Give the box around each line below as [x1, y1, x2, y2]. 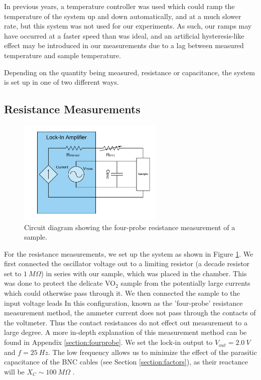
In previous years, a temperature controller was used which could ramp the [4, 1, 235, 11]
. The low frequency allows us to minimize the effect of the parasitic [48, 346, 257, 357]
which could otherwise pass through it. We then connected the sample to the [4, 288, 240, 298]
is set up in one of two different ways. [4, 77, 119, 87]
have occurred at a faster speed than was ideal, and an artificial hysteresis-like [4, 30, 244, 41]
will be [4, 366, 25, 376]
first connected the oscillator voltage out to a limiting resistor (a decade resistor [4, 258, 250, 269]
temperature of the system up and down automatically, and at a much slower [4, 11, 241, 21]
